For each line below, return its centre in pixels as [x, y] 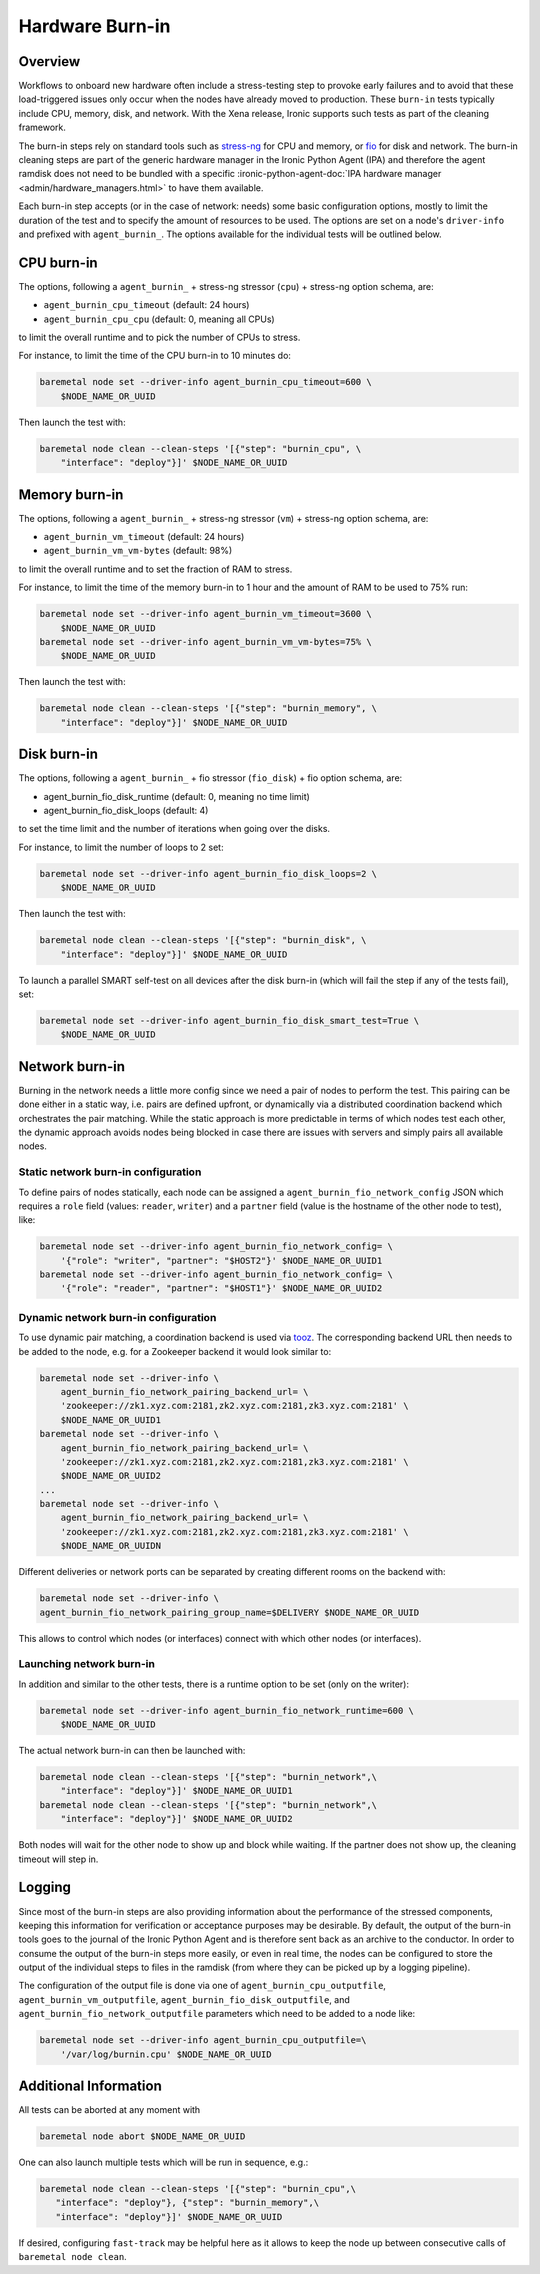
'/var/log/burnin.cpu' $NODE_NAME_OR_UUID [166, 2054]
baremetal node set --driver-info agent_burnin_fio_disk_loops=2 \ [208, 873]
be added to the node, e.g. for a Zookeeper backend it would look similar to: [175, 1351]
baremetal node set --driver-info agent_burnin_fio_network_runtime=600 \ [227, 1710]
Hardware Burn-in [94, 26]
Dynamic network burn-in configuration [117, 1317]
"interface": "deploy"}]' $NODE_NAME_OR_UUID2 [177, 1819]
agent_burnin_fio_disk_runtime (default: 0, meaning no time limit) [176, 796]
